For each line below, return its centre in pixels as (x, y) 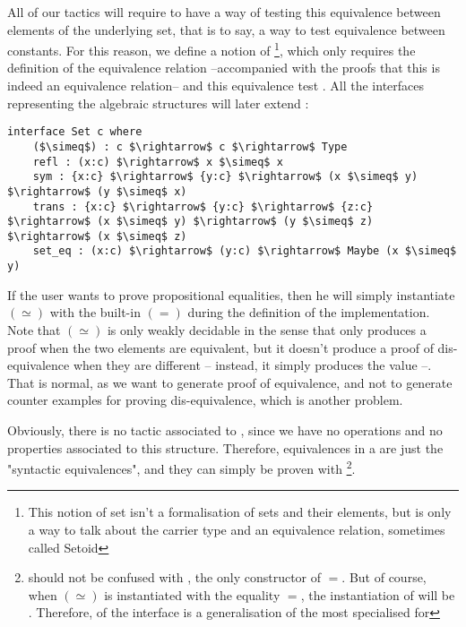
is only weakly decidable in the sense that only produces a (267, 329)
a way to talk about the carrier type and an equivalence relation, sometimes (237, 529)
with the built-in (95, 312)
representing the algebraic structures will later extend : (158, 103)
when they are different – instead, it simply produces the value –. (252, 365)
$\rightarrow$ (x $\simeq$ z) (97, 236)
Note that (34, 329)
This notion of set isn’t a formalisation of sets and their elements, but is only (240, 512)
